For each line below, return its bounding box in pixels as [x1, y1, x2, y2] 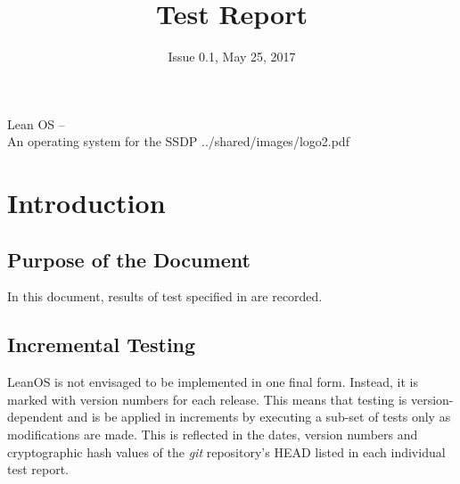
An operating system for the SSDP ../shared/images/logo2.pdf [7, 132, 349, 151]
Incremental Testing [7, 331, 196, 358]
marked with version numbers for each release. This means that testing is [7, 390, 407, 408]
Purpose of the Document [7, 245, 251, 273]
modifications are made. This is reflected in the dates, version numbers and [7, 425, 418, 444]
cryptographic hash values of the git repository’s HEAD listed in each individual [7, 442, 446, 461]
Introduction [7, 185, 166, 221]
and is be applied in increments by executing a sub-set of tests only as [67, 407, 451, 426]
